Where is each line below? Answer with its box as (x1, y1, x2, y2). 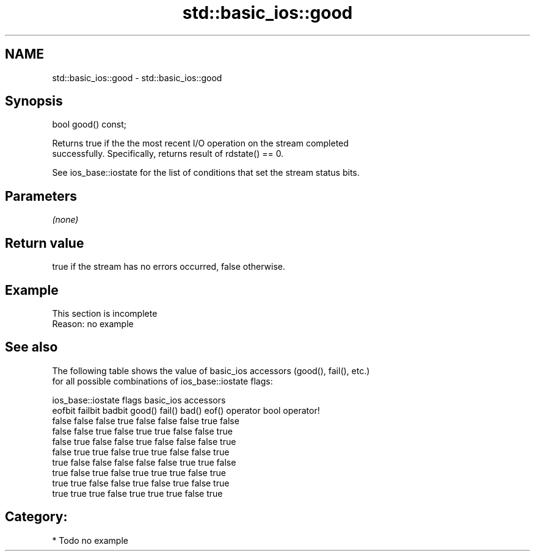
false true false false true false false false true (52, 436, 236, 447)
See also (5, 339, 58, 355)
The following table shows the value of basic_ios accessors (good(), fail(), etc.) (52, 365, 370, 376)
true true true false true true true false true (52, 488, 223, 499)
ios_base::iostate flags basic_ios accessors (52, 394, 226, 405)
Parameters (5, 188, 77, 204)
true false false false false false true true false (52, 457, 236, 468)
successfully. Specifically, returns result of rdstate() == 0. (52, 148, 284, 159)
